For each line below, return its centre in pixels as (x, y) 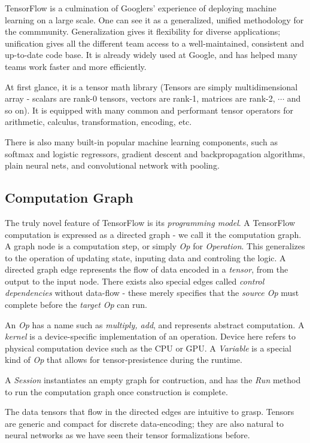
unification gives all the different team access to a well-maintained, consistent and (155, 43)
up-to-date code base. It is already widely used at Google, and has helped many (151, 55)
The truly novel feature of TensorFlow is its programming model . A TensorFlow (150, 222)
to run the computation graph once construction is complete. (116, 391)
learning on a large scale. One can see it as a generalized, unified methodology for (154, 19)
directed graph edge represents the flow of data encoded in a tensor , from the (147, 269)
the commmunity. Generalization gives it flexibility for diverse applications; (143, 31)
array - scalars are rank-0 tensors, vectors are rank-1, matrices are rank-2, (140, 98)
